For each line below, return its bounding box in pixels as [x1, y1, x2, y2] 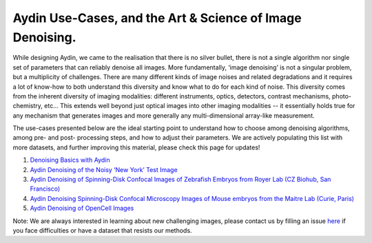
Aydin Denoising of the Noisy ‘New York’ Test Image [30, 165, 178, 173]
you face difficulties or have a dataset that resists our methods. [12, 226, 192, 234]
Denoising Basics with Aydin [30, 156, 110, 165]
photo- [331, 92, 351, 100]
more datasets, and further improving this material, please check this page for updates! [12, 143, 260, 151]
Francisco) [30, 184, 61, 193]
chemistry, [12, 102, 43, 110]
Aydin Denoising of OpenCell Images [30, 204, 134, 213]
